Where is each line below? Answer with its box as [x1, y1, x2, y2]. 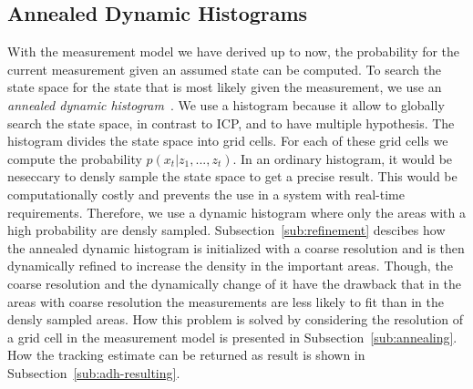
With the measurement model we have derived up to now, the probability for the [7, 42, 460, 61]
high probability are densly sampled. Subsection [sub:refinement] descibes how [7, 220, 446, 240]
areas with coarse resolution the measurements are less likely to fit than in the [7, 292, 445, 311]
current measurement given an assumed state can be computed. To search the [7, 59, 442, 78]
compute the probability [7, 148, 142, 168]
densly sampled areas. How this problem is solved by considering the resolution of [7, 310, 464, 329]
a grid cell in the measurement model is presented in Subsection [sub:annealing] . [7, 327, 458, 346]
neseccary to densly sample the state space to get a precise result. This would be [7, 167, 458, 186]
